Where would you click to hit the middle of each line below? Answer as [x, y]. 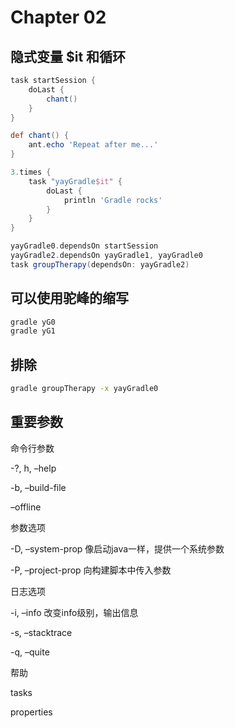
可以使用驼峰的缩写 [69, 298]
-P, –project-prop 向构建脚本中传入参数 [91, 570]
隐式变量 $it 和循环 [68, 56]
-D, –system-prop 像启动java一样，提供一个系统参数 [117, 548]
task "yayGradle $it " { [75, 181]
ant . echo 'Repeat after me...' [93, 145]
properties [31, 712]
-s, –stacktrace [41, 632]
